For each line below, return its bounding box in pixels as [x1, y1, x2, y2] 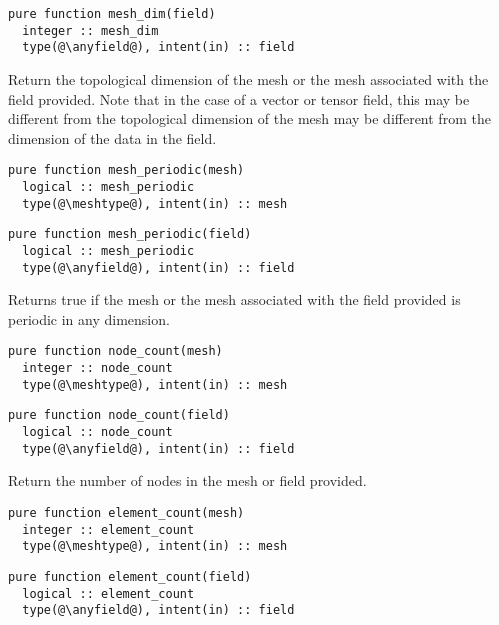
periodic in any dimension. [8, 308, 170, 329]
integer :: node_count [22, 361, 173, 376]
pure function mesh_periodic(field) [8, 227, 252, 242]
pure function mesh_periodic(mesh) [8, 163, 245, 178]
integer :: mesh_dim [22, 23, 159, 38]
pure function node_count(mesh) [8, 344, 223, 359]
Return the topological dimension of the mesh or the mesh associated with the [8, 68, 489, 89]
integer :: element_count [22, 522, 195, 537]
